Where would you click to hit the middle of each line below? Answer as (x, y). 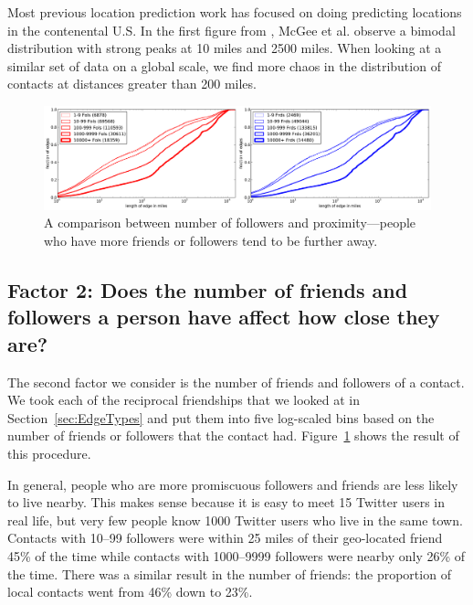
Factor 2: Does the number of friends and (208, 290)
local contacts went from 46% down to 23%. (130, 592)
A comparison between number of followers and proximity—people (230, 223)
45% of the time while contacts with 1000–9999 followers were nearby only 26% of (236, 555)
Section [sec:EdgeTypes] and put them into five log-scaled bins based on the (221, 417)
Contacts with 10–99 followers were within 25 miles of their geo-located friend (225, 538)
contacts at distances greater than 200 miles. (132, 84)
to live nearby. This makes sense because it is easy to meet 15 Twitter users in (226, 502)
